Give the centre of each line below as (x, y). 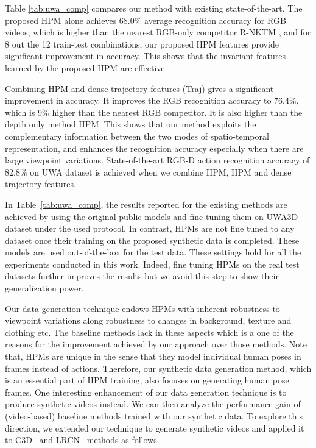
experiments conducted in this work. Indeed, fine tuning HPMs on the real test (152, 264)
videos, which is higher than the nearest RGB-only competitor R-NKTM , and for (158, 32)
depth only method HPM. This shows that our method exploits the (131, 124)
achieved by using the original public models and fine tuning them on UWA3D (152, 216)
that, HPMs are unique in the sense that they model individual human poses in (153, 356)
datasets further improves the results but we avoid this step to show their (142, 276)
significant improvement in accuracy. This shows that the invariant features (145, 56)
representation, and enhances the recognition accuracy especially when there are (154, 148)
